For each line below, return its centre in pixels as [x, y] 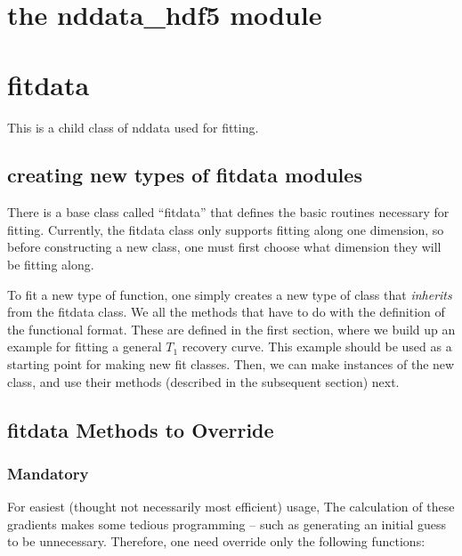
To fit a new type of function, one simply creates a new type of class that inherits [230, 294]
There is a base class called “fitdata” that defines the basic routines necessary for [228, 212]
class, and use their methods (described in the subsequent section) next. [203, 381]
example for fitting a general [85, 346]
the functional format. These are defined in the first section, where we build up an [231, 329]
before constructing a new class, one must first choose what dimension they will [224, 247]
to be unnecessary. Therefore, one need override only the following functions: [216, 541]
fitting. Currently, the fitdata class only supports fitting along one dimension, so [226, 229]
